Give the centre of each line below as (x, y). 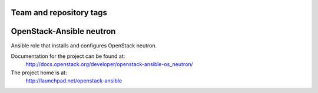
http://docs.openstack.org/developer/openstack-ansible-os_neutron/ (110, 64)
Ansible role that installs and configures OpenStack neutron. (84, 45)
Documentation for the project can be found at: (68, 56)
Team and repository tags (59, 13)
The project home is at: (39, 73)
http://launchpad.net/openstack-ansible (74, 81)
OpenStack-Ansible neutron (63, 31)
